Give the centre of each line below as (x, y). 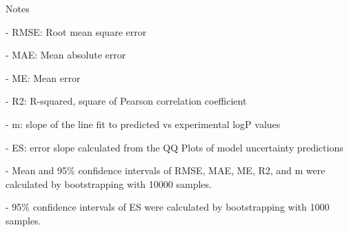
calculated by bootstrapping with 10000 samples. (109, 183)
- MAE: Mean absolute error (66, 55)
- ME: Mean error (43, 77)
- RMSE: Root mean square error (76, 31)
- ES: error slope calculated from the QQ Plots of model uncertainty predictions (174, 147)
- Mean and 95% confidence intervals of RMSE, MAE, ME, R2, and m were (166, 170)
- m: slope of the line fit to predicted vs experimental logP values (143, 124)
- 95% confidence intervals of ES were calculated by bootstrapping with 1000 (168, 207)
